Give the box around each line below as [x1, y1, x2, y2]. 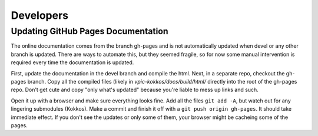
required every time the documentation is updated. [11, 59, 134, 66]
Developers [11, 9, 69, 22]
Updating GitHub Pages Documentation [11, 26, 169, 37]
